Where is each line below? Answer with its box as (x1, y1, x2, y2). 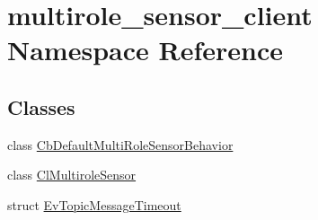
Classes (7, 92, 75, 120)
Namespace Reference (7, 31, 283, 68)
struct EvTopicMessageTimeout (7, 195, 181, 214)
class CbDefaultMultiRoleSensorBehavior (7, 135, 234, 154)
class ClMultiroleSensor (7, 165, 137, 184)
